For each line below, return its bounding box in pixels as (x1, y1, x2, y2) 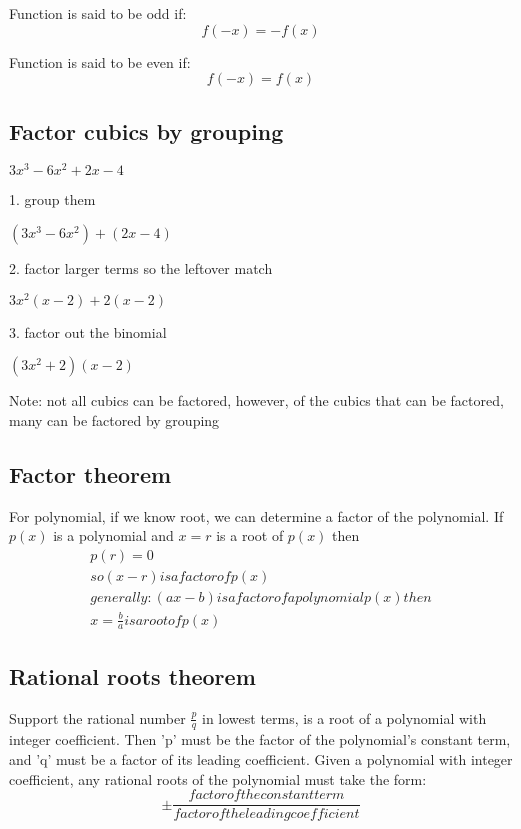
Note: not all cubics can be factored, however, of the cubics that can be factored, (9, 390, 504, 411)
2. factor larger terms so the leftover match (9, 258, 273, 279)
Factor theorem (9, 458, 172, 489)
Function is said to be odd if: (9, 3, 187, 23)
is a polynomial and (53, 525, 174, 546)
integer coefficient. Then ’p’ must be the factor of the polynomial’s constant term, (9, 729, 511, 750)
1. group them (9, 189, 96, 210)
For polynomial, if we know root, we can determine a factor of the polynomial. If (9, 505, 504, 526)
